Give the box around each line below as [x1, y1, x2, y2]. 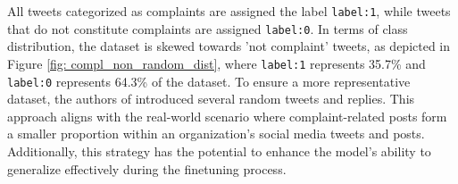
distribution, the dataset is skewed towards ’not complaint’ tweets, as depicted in [7, 37, 451, 55]
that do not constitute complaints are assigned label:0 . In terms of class [7, 19, 408, 38]
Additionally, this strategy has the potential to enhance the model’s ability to [7, 142, 431, 160]
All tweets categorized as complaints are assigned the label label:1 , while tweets [7, 2, 451, 20]
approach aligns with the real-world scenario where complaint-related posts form [7, 106, 447, 125]
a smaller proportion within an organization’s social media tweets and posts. [7, 124, 425, 143]
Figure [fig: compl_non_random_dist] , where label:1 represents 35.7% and [7, 54, 426, 72]
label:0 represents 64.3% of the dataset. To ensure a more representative [7, 71, 411, 90]
